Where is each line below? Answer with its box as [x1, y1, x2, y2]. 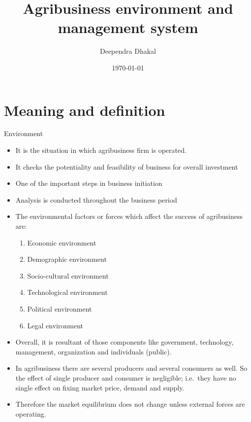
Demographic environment [27, 254, 107, 264]
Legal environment [27, 320, 83, 330]
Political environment [27, 303, 92, 314]
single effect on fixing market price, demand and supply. [15, 382, 185, 392]
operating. [15, 408, 46, 419]
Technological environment [27, 287, 108, 297]
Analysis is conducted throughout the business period [15, 194, 177, 205]
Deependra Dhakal [99, 46, 156, 56]
